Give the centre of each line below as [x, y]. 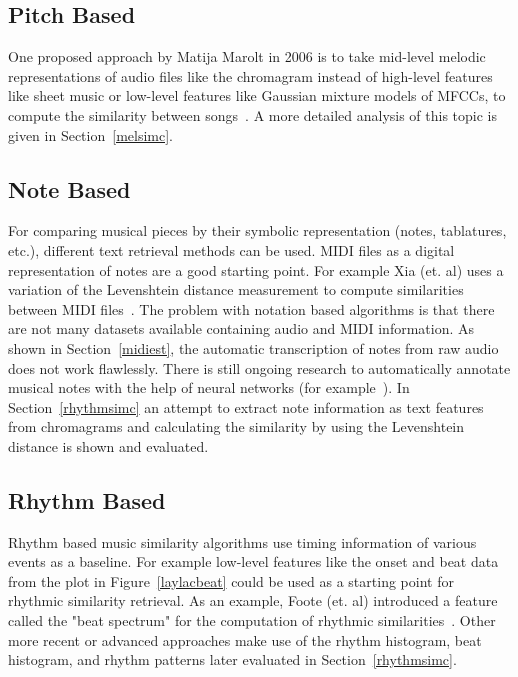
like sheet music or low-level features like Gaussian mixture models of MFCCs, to [257, 95]
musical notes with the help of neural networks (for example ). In [209, 387]
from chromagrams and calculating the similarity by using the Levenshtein [236, 426]
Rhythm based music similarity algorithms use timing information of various [242, 541]
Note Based [69, 188]
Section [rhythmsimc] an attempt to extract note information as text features [246, 406]
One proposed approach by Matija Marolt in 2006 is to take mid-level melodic [247, 56]
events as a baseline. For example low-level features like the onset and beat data [253, 561]
